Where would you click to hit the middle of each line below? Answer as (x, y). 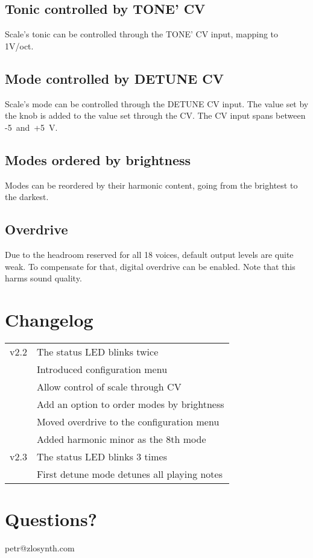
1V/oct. (19, 45)
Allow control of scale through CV (109, 386)
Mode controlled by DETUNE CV (114, 78)
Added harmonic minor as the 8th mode (121, 439)
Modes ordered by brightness (98, 159)
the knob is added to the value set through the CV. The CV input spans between (155, 115)
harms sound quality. (43, 278)
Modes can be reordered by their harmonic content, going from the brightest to (151, 185)
